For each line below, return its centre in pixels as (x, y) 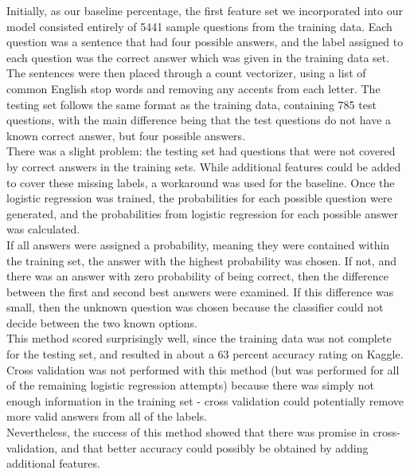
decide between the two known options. (102, 322)
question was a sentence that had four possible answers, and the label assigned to (205, 42)
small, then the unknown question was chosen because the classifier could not (195, 307)
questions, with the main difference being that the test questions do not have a (199, 120)
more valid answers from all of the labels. (107, 416)
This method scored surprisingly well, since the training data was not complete (199, 338)
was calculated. (43, 229)
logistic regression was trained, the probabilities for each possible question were (199, 198)
